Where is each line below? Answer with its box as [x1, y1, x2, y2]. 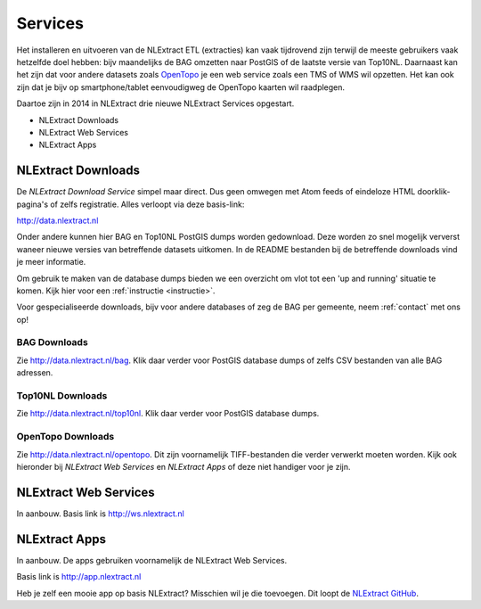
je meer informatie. [16, 257, 86, 267]
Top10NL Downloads [16, 390, 108, 401]
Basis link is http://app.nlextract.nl [16, 572, 142, 582]
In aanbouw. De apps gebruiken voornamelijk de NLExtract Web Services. [16, 555, 288, 565]
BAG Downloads [16, 336, 88, 349]
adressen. [16, 367, 53, 378]
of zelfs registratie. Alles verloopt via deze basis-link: [50, 199, 245, 210]
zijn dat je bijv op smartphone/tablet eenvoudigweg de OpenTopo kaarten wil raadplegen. [16, 81, 346, 93]
